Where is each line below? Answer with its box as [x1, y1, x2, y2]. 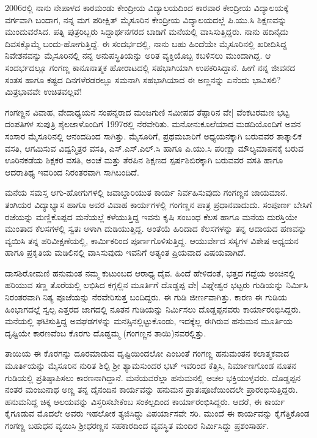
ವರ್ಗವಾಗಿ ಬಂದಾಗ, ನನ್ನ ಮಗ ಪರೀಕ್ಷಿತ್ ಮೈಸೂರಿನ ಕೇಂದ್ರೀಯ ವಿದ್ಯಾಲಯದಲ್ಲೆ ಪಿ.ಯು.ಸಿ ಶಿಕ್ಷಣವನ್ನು [5, 13, 287, 26]
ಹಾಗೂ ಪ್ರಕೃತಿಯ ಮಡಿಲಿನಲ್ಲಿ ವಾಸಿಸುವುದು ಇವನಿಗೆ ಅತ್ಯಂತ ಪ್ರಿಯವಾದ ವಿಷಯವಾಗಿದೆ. [5, 246, 246, 259]
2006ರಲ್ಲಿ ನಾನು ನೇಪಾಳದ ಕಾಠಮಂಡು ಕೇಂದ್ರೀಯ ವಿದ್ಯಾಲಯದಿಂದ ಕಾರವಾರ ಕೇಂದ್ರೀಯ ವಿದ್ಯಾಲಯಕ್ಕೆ [5, 1, 289, 13]
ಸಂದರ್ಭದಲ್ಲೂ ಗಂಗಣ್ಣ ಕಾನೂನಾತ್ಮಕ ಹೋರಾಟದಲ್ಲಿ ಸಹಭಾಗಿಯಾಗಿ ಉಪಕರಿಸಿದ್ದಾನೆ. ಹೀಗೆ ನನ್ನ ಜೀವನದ [5, 61, 296, 73]
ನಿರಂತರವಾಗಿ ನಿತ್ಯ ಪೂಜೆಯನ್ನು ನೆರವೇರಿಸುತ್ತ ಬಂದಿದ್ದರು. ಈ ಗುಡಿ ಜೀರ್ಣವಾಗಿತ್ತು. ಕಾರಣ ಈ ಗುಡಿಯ [5, 291, 288, 303]
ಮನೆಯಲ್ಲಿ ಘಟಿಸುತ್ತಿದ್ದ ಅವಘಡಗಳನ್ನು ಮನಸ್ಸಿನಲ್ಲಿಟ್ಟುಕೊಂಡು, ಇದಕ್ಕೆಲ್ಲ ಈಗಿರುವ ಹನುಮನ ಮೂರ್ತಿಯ [5, 314, 293, 327]
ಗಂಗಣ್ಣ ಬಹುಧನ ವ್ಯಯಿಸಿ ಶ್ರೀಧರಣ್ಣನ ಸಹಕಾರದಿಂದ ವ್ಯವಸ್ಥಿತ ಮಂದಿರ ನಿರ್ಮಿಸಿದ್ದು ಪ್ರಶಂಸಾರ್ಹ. [5, 419, 269, 431]
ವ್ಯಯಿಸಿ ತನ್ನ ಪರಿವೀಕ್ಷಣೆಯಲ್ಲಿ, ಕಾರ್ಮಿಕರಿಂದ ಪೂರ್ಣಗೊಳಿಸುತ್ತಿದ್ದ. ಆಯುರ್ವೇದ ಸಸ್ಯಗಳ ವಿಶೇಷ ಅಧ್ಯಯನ [5, 234, 299, 247]
